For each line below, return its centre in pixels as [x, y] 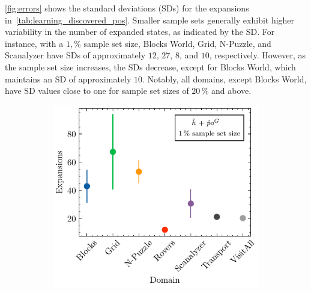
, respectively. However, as [258, 55]
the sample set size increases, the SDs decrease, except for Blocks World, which [150, 66]
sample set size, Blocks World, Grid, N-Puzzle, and [177, 43]
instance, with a [34, 43]
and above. [231, 91]
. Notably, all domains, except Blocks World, [225, 79]
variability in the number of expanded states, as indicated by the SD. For [140, 32]
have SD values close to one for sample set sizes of [97, 91]
